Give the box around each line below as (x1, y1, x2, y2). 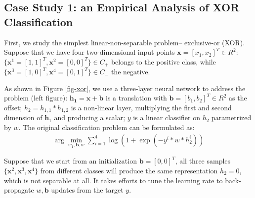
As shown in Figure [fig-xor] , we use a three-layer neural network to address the (4, 83, 246, 93)
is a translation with (105, 93, 167, 103)
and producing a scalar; (54, 112, 126, 123)
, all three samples (175, 156, 231, 166)
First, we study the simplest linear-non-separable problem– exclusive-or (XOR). (4, 37, 245, 47)
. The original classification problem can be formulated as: (18, 122, 195, 132)
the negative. (111, 66, 150, 77)
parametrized (212, 112, 252, 123)
